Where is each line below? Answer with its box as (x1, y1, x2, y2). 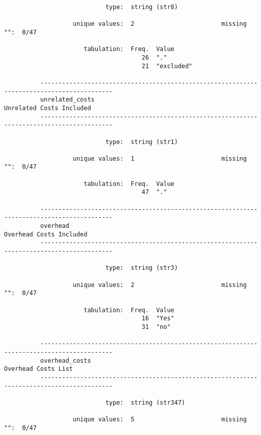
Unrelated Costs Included (4, 104, 91, 112)
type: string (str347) (105, 399, 185, 406)
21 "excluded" (142, 62, 193, 70)
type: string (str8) (105, 4, 178, 11)
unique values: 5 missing (73, 416, 247, 423)
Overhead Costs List (4, 365, 73, 373)
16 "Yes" (142, 315, 175, 322)
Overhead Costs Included (4, 230, 88, 238)
